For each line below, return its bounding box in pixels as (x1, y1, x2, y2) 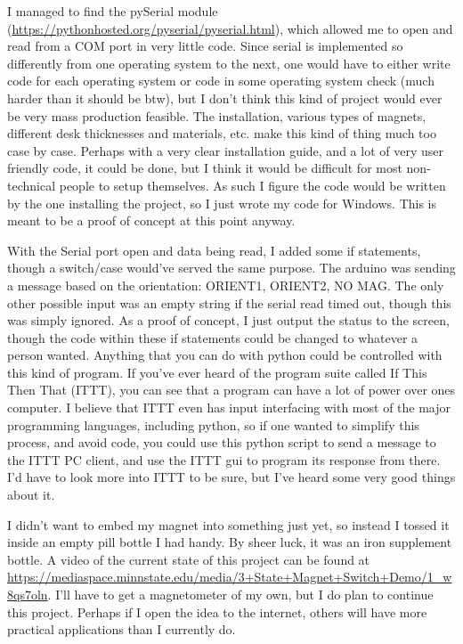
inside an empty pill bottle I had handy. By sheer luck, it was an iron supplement (7, 533, 452, 551)
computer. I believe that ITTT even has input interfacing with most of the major (7, 398, 451, 417)
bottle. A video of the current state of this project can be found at (7, 550, 370, 568)
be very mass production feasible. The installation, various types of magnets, (7, 106, 426, 125)
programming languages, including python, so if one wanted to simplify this (7, 415, 419, 434)
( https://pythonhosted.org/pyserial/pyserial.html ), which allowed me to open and (7, 19, 453, 37)
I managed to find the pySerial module (7, 2, 218, 20)
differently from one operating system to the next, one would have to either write (7, 53, 451, 72)
